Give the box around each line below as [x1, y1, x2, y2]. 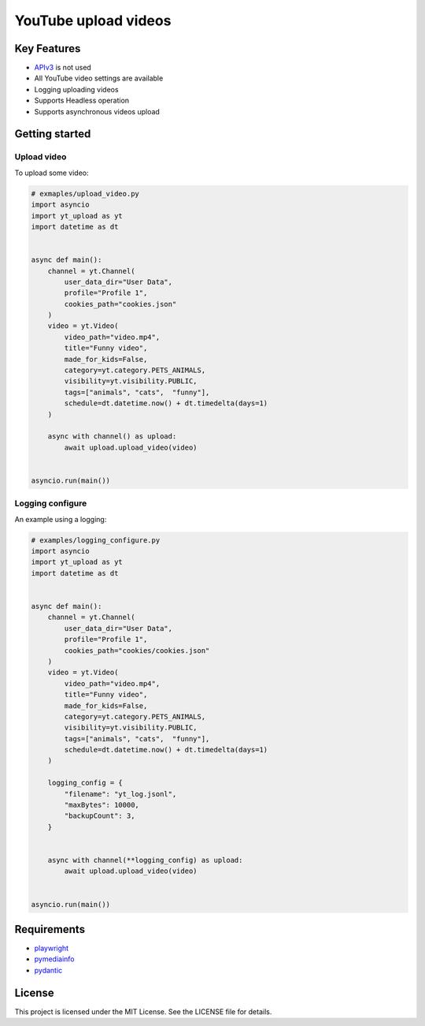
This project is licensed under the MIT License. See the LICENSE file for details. [14, 1006, 272, 1017]
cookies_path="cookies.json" [64, 300, 177, 308]
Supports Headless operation [34, 95, 130, 106]
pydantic [34, 965, 63, 975]
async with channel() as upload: [47, 432, 177, 441]
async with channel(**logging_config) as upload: [47, 856, 243, 864]
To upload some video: [14, 168, 89, 177]
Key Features [14, 42, 81, 55]
